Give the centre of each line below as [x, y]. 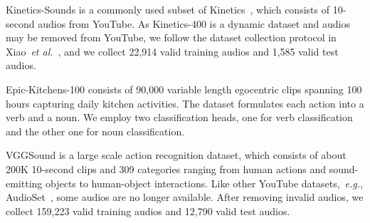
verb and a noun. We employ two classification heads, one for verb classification [179, 117]
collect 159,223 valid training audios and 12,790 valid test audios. [148, 211]
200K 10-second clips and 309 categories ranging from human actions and [166, 168]
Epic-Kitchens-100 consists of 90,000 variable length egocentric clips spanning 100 [184, 89]
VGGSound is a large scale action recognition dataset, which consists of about [176, 155]
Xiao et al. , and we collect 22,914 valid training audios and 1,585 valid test [172, 51]
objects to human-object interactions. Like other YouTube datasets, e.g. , [204, 183]
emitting [24, 183]
